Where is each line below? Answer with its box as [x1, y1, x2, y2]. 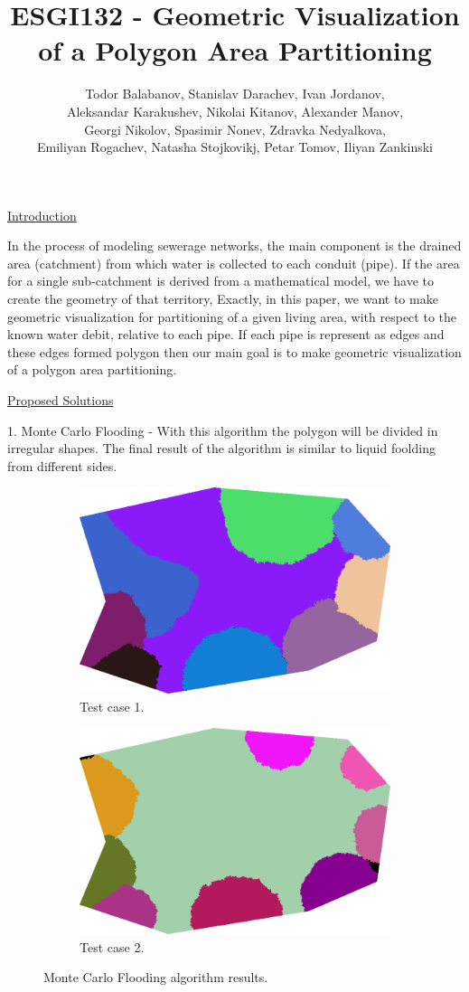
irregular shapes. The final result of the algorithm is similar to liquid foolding [7, 439, 436, 458]
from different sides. [7, 456, 117, 475]
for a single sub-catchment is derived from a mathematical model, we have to [7, 271, 435, 290]
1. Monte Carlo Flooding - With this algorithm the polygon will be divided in [7, 420, 438, 439]
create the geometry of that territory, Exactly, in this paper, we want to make [7, 289, 438, 308]
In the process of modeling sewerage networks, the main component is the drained [7, 236, 462, 255]
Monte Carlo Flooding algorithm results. [43, 968, 268, 987]
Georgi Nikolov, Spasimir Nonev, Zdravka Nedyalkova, [84, 119, 386, 138]
